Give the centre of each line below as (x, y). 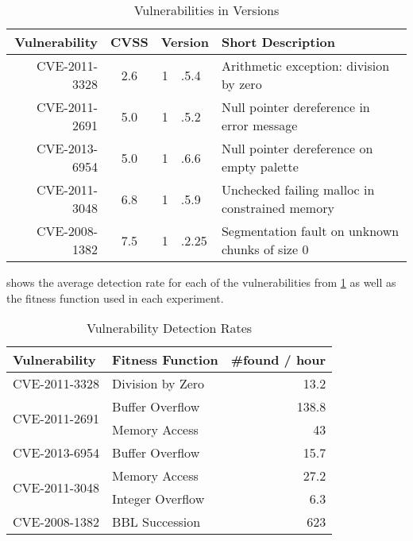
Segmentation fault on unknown (310, 231)
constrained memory (278, 208)
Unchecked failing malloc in (298, 189)
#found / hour (278, 360)
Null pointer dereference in (295, 107)
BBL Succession (156, 522)
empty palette (260, 166)
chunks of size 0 (265, 249)
